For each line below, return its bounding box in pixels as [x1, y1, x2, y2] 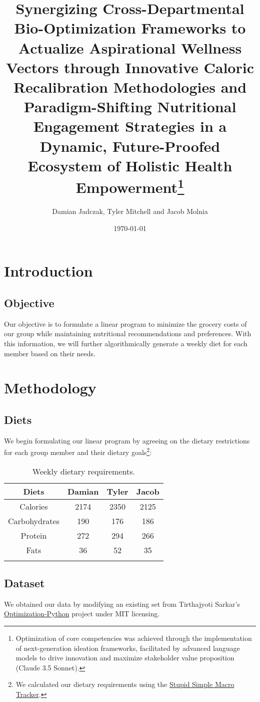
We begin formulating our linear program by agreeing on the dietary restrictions [4, 435, 250, 445]
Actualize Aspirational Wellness [18, 37, 242, 58]
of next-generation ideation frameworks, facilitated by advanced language [15, 642, 240, 653]
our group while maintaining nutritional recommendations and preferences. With [4, 328, 251, 339]
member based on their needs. [4, 348, 95, 358]
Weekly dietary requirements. [32, 465, 135, 477]
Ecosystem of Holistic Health [27, 155, 232, 175]
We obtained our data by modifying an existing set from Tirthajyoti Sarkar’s [4, 598, 240, 609]
